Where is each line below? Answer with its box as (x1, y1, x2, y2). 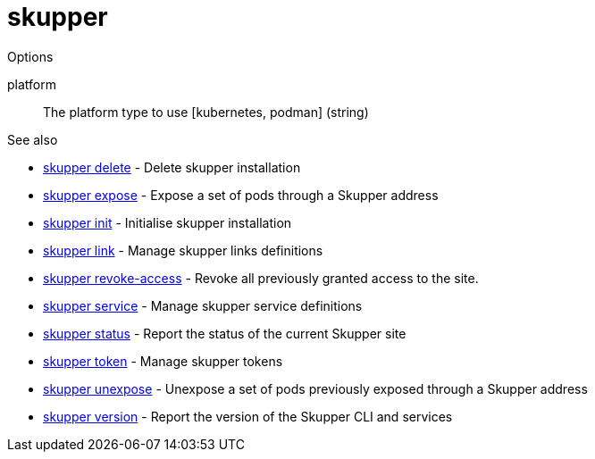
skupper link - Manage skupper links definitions (43, 242, 323, 258)
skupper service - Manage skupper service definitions (43, 297, 363, 313)
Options (7, 48, 54, 64)
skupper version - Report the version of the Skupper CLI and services (43, 408, 453, 424)
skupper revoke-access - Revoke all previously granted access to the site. (43, 270, 479, 286)
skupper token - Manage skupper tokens (43, 353, 283, 369)
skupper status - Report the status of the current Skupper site (43, 325, 406, 341)
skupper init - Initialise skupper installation (43, 214, 292, 230)
